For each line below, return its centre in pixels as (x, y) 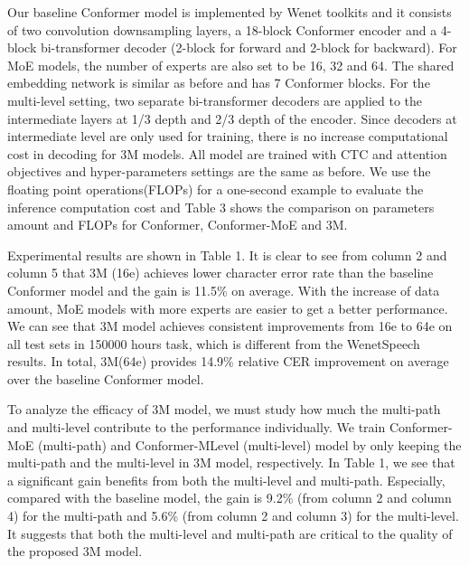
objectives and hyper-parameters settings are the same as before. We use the (219, 171)
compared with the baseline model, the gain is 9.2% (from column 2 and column (230, 498)
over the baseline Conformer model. (106, 378)
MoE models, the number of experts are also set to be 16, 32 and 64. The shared (231, 65)
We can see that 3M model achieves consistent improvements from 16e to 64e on (230, 326)
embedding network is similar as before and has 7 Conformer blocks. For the (219, 83)
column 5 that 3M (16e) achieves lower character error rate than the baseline (220, 273)
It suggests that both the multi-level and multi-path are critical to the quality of (230, 533)
